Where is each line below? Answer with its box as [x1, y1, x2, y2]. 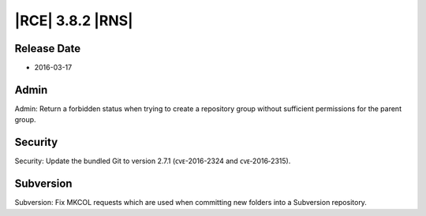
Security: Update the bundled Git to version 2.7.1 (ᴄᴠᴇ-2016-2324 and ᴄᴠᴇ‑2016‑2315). [14, 156, 291, 166]
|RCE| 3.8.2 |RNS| [14, 12, 133, 29]
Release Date [14, 42, 81, 55]
